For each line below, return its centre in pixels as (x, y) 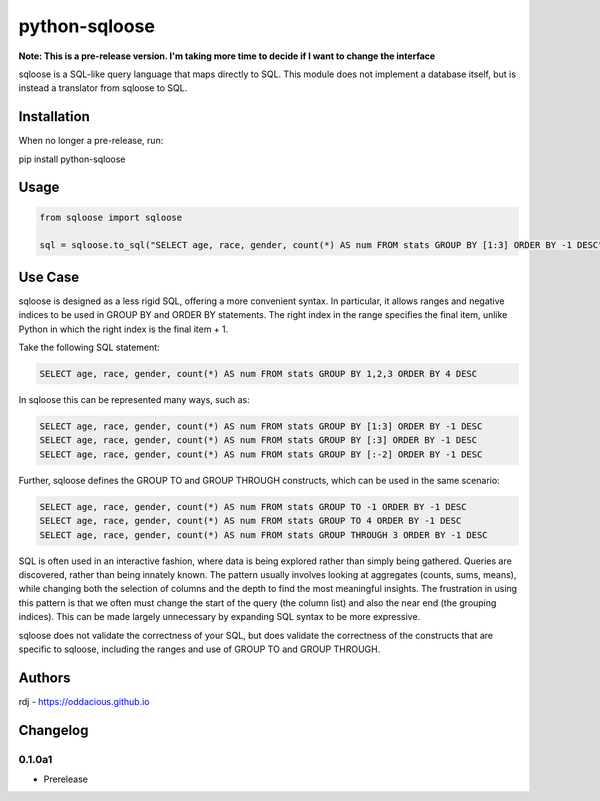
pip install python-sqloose (72, 159)
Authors (44, 677)
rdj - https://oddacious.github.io (84, 701)
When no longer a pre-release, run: (91, 141)
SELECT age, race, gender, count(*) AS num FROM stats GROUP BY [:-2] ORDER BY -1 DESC (261, 454)
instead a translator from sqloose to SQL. (103, 88)
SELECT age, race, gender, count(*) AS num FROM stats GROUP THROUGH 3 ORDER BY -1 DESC (264, 534)
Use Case (49, 276)
